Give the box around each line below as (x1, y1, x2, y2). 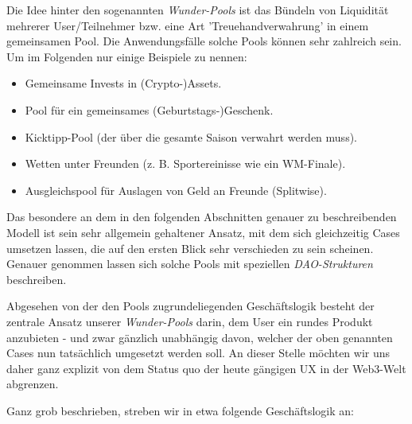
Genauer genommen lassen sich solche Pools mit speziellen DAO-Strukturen (6, 255, 373, 272)
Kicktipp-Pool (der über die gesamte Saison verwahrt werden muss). (25, 128, 357, 145)
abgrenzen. (6, 375, 59, 392)
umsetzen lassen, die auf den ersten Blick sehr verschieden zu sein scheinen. (6, 239, 374, 256)
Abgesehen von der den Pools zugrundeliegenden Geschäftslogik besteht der (6, 298, 375, 314)
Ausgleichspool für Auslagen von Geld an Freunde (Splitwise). (25, 181, 327, 198)
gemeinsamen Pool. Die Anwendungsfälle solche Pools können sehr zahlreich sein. (6, 33, 402, 49)
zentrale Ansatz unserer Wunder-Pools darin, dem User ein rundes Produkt (6, 313, 373, 329)
